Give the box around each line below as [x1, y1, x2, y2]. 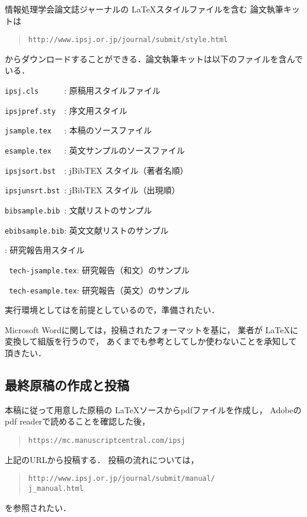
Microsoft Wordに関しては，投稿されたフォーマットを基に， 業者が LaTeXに [5, 323, 299, 336]
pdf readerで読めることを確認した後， [5, 415, 151, 427]
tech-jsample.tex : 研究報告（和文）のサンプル [9, 263, 190, 276]
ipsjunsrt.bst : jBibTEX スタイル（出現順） [5, 184, 180, 196]
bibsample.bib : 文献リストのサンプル [5, 203, 152, 216]
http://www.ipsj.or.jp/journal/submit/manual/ [28, 474, 215, 483]
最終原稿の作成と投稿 [5, 375, 129, 394]
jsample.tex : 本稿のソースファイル [5, 124, 152, 136]
